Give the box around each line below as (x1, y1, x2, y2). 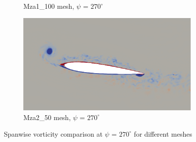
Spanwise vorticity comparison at (4, 128, 103, 139)
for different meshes (134, 128, 192, 139)
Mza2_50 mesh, (23, 112, 71, 122)
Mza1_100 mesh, (23, 1, 74, 11)
